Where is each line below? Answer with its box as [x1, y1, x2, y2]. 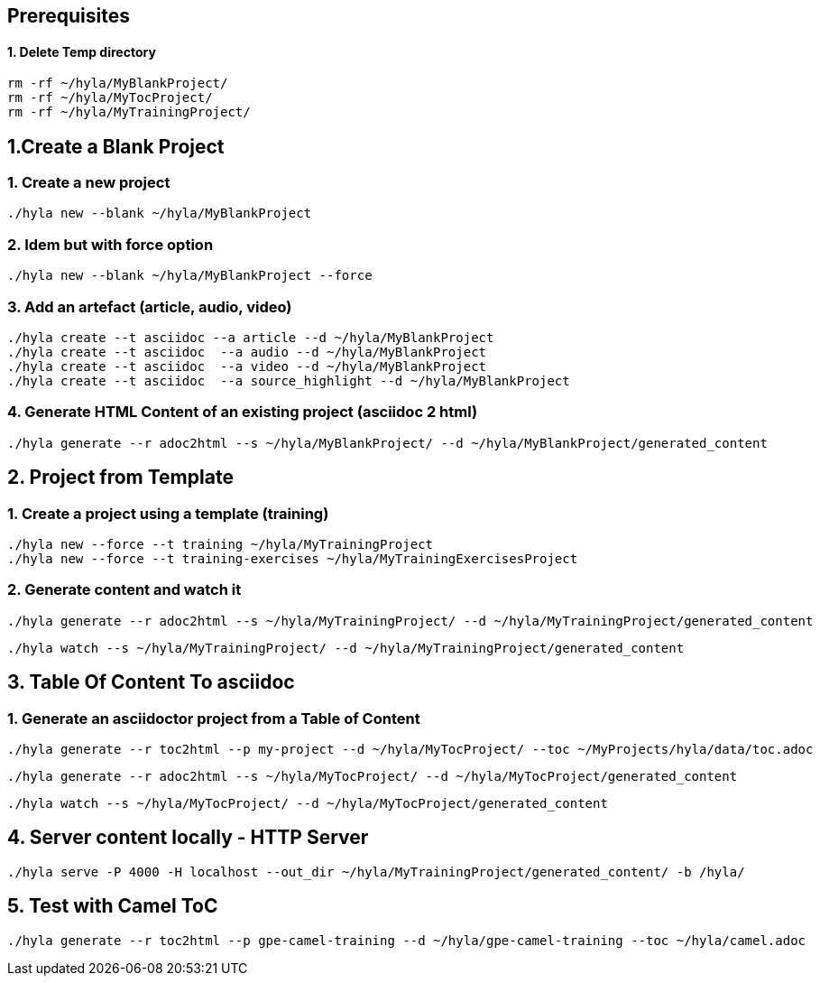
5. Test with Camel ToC [7, 895, 218, 918]
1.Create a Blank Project [7, 134, 225, 158]
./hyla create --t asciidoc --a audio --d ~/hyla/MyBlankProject [7, 344, 487, 359]
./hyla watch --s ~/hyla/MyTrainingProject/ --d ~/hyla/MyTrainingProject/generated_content [7, 640, 685, 655]
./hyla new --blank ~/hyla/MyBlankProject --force [7, 268, 373, 283]
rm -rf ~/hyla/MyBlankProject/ [7, 76, 228, 91]
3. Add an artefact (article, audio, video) [7, 297, 292, 316]
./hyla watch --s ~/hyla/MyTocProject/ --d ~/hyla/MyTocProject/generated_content [7, 795, 608, 811]
